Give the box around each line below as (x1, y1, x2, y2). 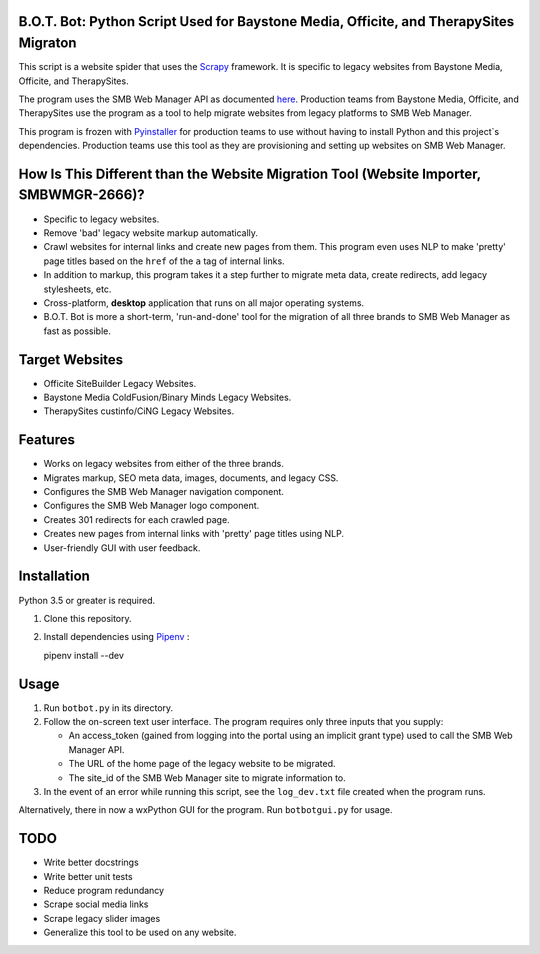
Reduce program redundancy (43, 885, 165, 897)
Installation (18, 568, 90, 585)
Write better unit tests (43, 870, 134, 882)
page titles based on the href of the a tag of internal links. (43, 255, 285, 267)
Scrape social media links (43, 898, 149, 910)
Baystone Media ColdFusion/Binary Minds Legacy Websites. (43, 391, 292, 403)
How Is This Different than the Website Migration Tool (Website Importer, (18, 165, 482, 182)
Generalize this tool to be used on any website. (43, 926, 237, 939)
